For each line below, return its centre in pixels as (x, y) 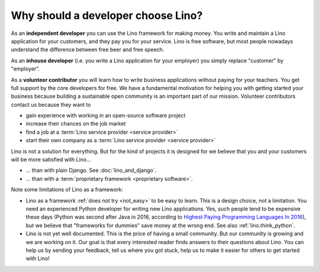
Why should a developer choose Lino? (107, 15)
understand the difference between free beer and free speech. (87, 50)
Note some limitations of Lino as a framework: (67, 190)
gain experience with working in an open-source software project (106, 116)
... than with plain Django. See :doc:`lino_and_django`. (91, 170)
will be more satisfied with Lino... (51, 159)
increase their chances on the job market (76, 124)
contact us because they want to (51, 104)
